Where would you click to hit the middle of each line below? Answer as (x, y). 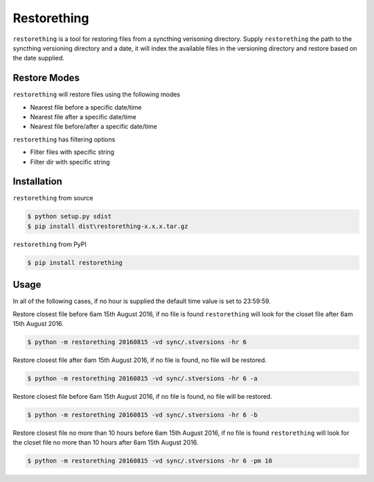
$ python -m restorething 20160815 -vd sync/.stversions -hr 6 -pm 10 (150, 461)
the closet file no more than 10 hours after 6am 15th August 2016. (106, 442)
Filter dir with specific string (70, 162)
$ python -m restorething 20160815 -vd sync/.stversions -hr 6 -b (142, 415)
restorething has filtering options (64, 139)
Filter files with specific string (72, 152)
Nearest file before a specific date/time (86, 107)
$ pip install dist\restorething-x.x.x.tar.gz (108, 226)
